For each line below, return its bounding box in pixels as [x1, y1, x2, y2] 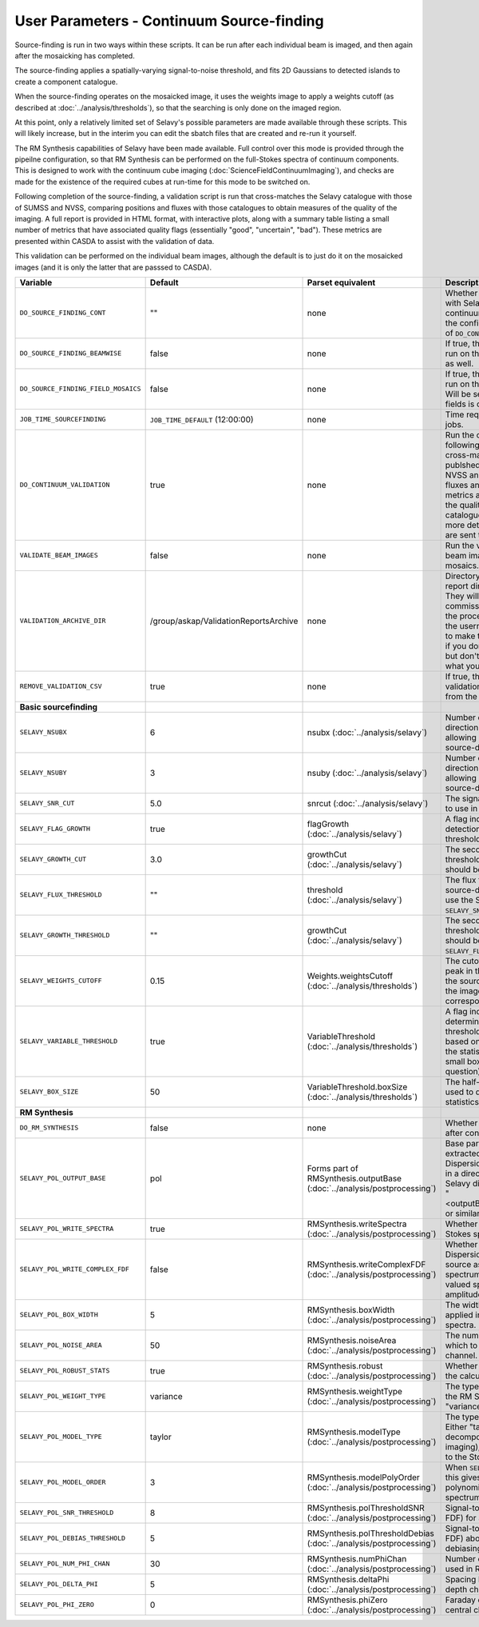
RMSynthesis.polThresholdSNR [307, 1502, 425, 1513]
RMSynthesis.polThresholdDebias [307, 1528, 434, 1539]
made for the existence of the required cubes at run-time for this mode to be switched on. [14, 177, 311, 186]
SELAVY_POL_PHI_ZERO [19, 1601, 95, 1609]
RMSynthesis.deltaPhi [307, 1573, 390, 1585]
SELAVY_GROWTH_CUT [19, 855, 87, 864]
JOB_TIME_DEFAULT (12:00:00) [149, 414, 255, 425]
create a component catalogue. [14, 77, 118, 86]
